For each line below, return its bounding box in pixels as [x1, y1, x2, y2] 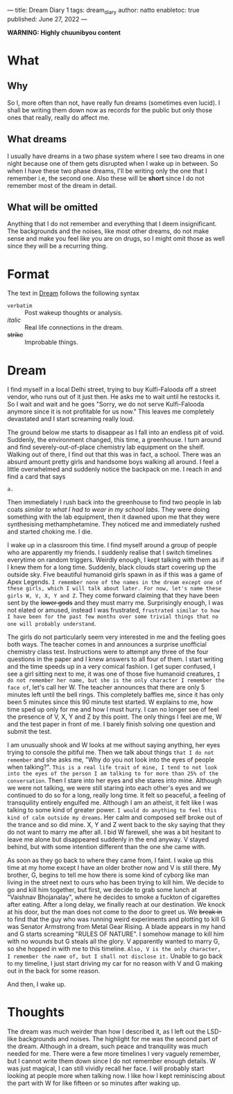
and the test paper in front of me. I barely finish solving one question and [7, 720, 216, 728]
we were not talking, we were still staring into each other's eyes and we [7, 784, 212, 792]
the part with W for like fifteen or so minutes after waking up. [7, 1079, 181, 1088]
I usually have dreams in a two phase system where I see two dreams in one [7, 152, 225, 160]
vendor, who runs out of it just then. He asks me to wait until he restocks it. [7, 393, 221, 401]
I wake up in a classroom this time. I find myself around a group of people [7, 541, 217, 549]
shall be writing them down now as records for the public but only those [7, 105, 213, 114]
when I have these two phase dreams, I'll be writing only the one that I [7, 166, 207, 175]
